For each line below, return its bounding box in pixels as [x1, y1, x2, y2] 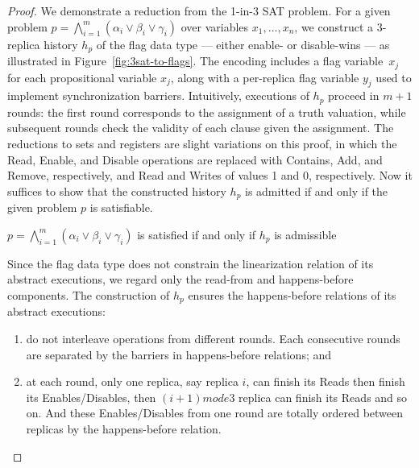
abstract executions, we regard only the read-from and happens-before [7, 271, 354, 288]
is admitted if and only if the [245, 182, 388, 199]
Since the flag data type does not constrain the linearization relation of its [7, 255, 374, 271]
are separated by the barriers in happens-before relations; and [26, 346, 332, 362]
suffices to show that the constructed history [7, 182, 226, 199]
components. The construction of [7, 286, 170, 303]
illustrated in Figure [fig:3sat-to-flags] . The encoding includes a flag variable [7, 52, 384, 69]
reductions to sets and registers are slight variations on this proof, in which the [7, 135, 397, 151]
